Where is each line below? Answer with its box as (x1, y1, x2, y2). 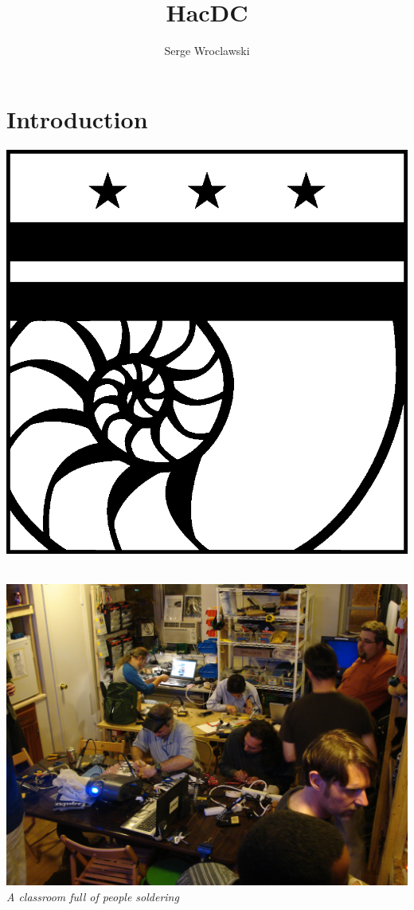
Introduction (6, 102, 148, 135)
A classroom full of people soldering (6, 888, 179, 904)
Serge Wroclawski (164, 42, 250, 59)
